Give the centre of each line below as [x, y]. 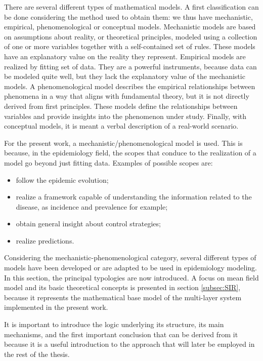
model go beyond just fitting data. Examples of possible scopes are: [108, 162]
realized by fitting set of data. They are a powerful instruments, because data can [130, 66]
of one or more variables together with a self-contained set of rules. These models [130, 46]
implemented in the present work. [56, 307]
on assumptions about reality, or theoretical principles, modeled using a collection [131, 36]
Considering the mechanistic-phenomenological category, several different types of [130, 257]
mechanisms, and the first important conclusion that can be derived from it [121, 334]
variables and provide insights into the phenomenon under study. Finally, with [125, 116]
